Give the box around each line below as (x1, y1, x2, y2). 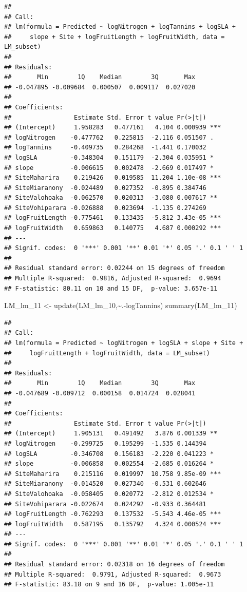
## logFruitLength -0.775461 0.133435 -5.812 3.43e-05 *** (4, 214, 221, 222)
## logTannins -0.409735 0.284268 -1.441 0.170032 (4, 144, 206, 151)
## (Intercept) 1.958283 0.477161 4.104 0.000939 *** (4, 124, 221, 131)
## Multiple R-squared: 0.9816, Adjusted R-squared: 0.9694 (4, 275, 221, 282)
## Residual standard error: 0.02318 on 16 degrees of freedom (4, 561, 225, 568)
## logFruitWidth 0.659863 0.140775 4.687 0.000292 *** (4, 224, 221, 232)
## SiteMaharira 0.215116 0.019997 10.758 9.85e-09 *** (4, 470, 221, 478)
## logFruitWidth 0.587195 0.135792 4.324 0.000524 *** (4, 520, 221, 528)
